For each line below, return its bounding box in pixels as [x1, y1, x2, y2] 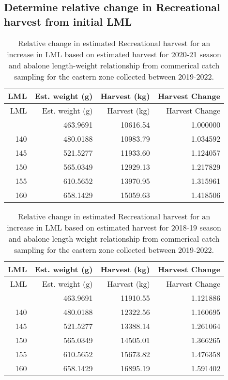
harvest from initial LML [4, 14, 132, 29]
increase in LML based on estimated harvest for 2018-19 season [7, 221, 221, 233]
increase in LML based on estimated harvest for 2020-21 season [7, 48, 221, 60]
